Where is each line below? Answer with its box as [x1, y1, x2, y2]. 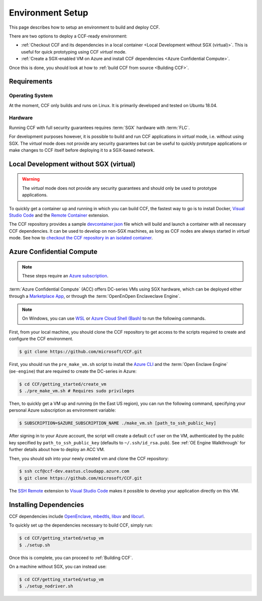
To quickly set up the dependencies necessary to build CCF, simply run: [9, 522, 153, 528]
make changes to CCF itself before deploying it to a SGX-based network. [9, 147, 155, 153]
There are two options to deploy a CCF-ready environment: [9, 33, 128, 39]
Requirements [9, 77, 53, 86]
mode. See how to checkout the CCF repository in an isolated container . [9, 235, 153, 241]
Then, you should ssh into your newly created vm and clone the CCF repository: [9, 455, 169, 461]
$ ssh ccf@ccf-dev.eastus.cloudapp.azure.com [19, 469, 130, 474]
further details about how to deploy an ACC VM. [9, 447, 105, 453]
